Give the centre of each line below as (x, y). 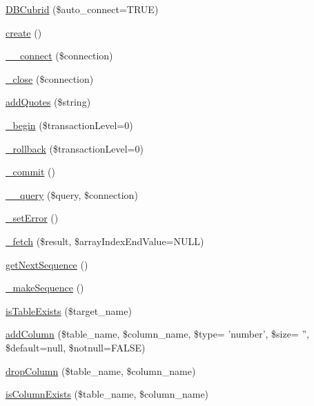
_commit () (30, 172)
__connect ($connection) (59, 56)
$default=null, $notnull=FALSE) (76, 347)
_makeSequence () (45, 288)
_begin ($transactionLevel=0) (69, 125)
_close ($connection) (50, 78)
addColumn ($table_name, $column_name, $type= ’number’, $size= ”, (157, 334)
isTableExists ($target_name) (69, 310)
